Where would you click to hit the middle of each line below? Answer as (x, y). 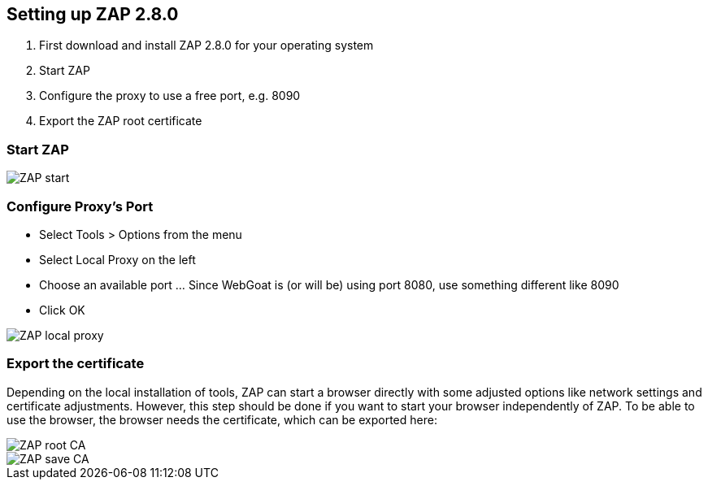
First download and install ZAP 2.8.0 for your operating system (206, 46)
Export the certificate (76, 364)
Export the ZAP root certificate (121, 121)
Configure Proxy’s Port (80, 206)
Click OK (62, 310)
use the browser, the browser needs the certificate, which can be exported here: (222, 419)
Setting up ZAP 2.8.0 (93, 14)
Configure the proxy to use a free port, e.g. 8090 (170, 96)
